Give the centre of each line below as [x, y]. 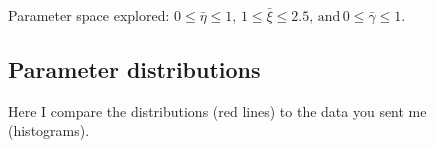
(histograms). [49, 130]
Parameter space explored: [89, 15]
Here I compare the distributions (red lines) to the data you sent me [217, 110]
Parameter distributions [134, 68]
